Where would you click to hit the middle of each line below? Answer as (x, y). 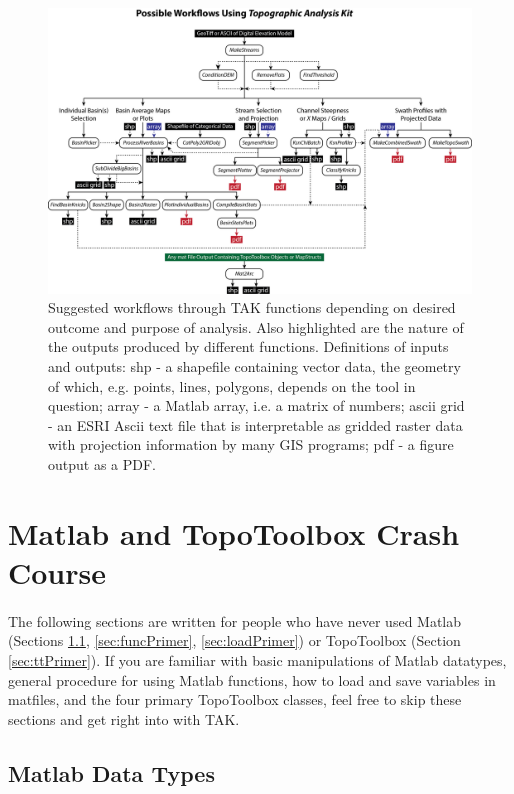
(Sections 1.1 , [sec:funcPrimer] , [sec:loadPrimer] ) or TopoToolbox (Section (234, 640)
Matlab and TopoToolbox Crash (234, 532)
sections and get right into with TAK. (124, 718)
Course (57, 572)
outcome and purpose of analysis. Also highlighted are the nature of (256, 326)
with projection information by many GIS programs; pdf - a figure (251, 444)
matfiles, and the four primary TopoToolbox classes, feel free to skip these (235, 699)
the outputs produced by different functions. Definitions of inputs (248, 346)
